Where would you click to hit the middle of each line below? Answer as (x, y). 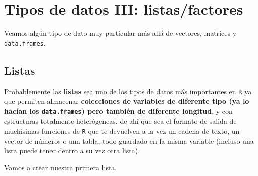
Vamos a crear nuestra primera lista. (61, 167)
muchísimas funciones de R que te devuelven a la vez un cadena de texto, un (122, 131)
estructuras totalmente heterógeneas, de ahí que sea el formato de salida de (120, 121)
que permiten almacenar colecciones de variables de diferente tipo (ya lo (127, 101)
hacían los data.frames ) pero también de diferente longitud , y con (118, 111)
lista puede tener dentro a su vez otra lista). (72, 151)
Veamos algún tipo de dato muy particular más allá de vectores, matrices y (120, 33)
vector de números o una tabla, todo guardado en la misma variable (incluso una (129, 140)
